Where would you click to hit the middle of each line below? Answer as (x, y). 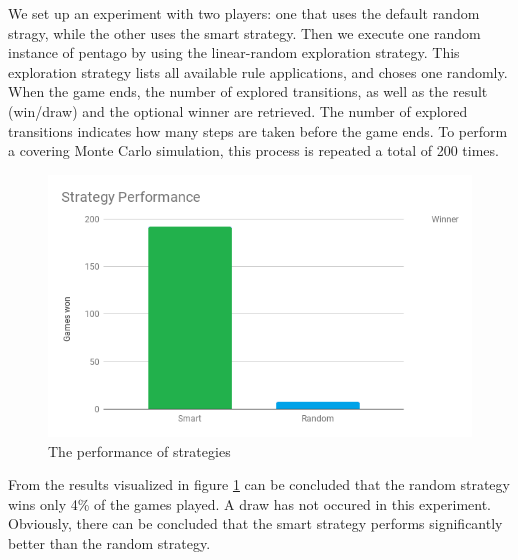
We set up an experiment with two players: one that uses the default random (244, 13)
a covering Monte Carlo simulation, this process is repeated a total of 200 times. (253, 150)
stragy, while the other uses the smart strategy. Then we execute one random (244, 32)
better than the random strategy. (109, 542)
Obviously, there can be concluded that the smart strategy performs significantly (255, 523)
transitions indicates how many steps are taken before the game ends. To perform (258, 130)
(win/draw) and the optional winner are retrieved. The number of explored (238, 110)
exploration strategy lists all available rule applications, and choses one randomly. (258, 71)
